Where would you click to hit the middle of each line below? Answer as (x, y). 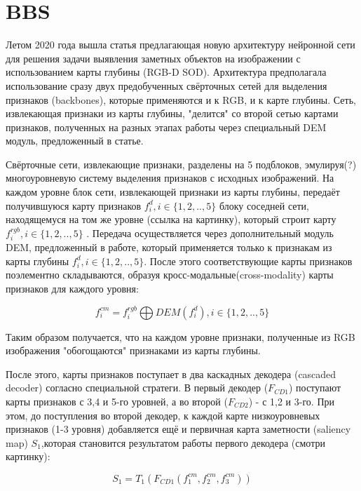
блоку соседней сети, (264, 205)
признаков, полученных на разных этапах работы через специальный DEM (166, 127)
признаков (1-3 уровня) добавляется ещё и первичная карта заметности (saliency (178, 429)
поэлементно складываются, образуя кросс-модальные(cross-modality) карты (170, 275)
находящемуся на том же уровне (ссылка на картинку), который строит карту (171, 219)
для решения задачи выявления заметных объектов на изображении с (153, 58)
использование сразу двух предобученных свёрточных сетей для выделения (166, 85)
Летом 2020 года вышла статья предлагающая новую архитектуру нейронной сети (180, 45)
